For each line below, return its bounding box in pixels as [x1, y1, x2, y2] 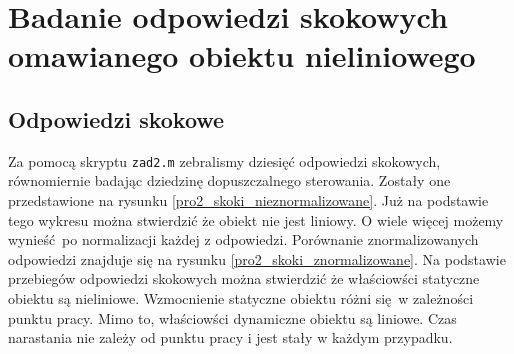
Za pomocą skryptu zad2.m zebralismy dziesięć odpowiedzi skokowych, [8, 150, 441, 171]
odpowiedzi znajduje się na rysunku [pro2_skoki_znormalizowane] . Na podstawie [8, 248, 506, 269]
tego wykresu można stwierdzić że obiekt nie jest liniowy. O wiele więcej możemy [8, 209, 504, 230]
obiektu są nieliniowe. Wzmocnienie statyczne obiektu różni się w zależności [8, 287, 474, 308]
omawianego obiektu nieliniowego [8, 35, 476, 76]
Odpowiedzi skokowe [8, 103, 225, 134]
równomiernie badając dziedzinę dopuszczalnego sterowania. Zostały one [8, 170, 451, 191]
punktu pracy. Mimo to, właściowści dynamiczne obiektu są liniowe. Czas [8, 307, 457, 328]
